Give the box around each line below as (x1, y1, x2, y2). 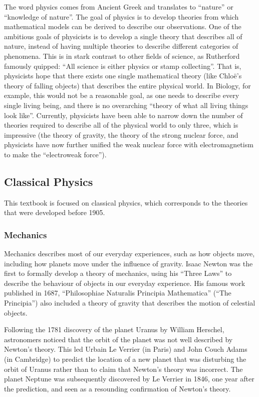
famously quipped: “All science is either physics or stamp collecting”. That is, (4, 60, 241, 71)
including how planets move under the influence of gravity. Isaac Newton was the (4, 258, 253, 268)
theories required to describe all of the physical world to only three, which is (4, 120, 238, 130)
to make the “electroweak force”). (4, 149, 107, 159)
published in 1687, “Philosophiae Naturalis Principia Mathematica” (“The (4, 287, 231, 298)
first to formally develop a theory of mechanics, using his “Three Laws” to (4, 268, 232, 278)
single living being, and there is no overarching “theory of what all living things (4, 100, 248, 110)
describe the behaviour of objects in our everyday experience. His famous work (4, 277, 245, 288)
